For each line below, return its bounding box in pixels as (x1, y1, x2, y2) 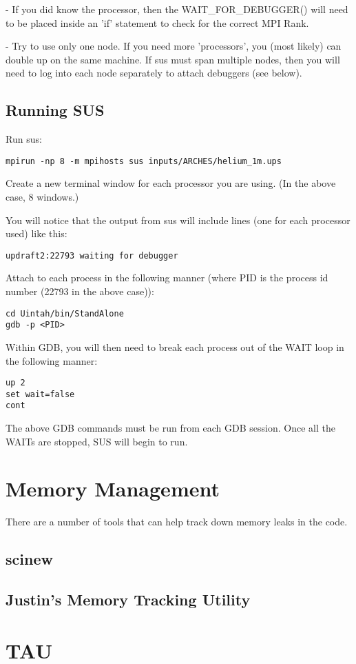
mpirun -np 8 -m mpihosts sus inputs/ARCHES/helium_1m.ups (6, 156, 282, 166)
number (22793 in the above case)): (6, 284, 154, 299)
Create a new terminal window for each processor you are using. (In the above (6, 176, 336, 190)
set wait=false (6, 389, 75, 399)
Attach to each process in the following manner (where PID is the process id (6, 270, 328, 285)
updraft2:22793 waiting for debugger (6, 250, 178, 261)
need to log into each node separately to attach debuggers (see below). (6, 66, 302, 80)
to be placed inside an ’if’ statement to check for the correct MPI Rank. (6, 15, 309, 30)
